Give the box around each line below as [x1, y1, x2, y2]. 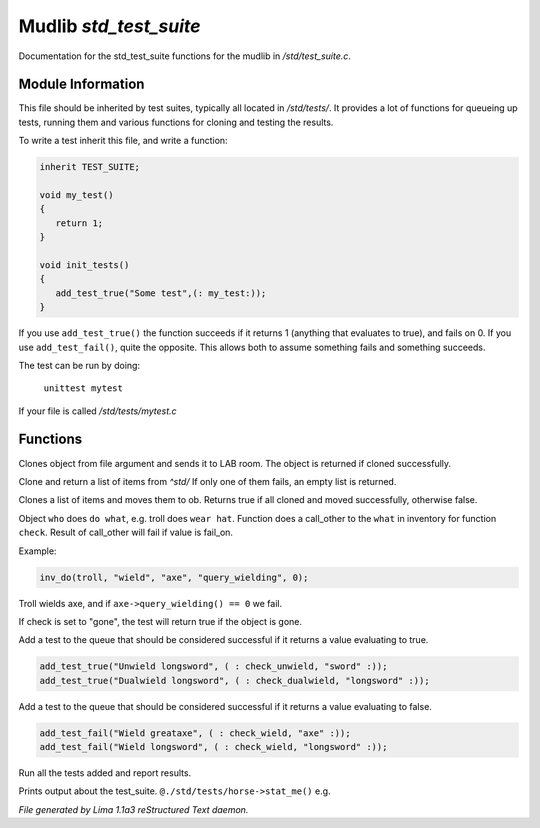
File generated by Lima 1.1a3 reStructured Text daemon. [18, 803, 249, 815]
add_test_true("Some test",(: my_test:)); [55, 287, 267, 299]
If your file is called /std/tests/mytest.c [18, 405, 177, 417]
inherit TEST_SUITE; [39, 161, 140, 173]
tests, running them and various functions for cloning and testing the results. [18, 116, 334, 128]
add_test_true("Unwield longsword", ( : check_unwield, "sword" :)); [39, 661, 388, 672]
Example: [18, 545, 57, 557]
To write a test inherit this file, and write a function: [18, 135, 229, 147]
